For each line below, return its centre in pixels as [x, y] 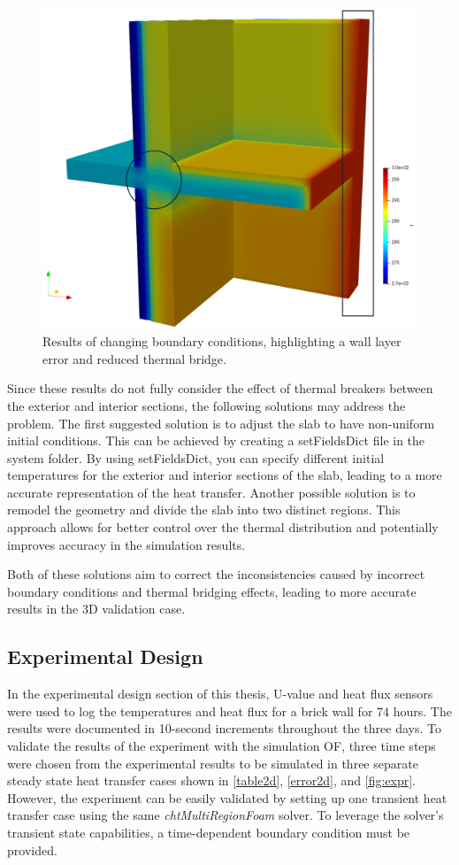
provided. [32, 850]
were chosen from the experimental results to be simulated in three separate [213, 763]
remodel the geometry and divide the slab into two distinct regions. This [204, 510]
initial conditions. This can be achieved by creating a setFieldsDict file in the [216, 440]
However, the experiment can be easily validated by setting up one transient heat [227, 797]
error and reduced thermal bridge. [134, 358]
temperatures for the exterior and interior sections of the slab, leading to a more [225, 475]
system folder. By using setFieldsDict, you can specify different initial [196, 457]
